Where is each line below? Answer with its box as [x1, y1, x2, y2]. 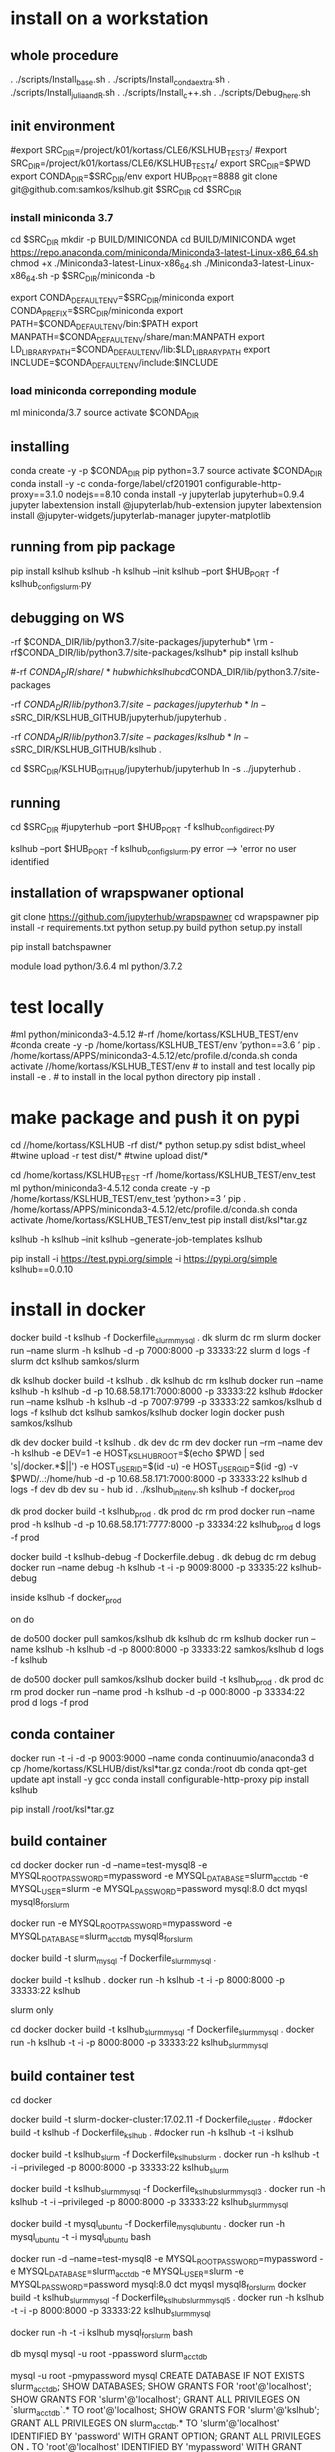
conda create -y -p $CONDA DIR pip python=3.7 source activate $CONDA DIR [10, 464, 323, 479]
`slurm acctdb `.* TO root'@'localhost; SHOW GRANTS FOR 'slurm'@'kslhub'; [10, 2403, 320, 2418]
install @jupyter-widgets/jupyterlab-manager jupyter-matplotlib [10, 509, 272, 521]
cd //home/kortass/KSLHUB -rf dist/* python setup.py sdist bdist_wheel [10, 1139, 306, 1151]
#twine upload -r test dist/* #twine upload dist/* [10, 1150, 209, 1162]
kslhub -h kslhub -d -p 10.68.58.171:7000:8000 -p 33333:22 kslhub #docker [10, 1385, 323, 1397]
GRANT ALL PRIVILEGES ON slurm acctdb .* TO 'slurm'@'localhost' [10, 2417, 280, 2431]
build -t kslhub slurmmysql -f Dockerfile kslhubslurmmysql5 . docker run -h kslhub [10, 2291, 325, 2306]
